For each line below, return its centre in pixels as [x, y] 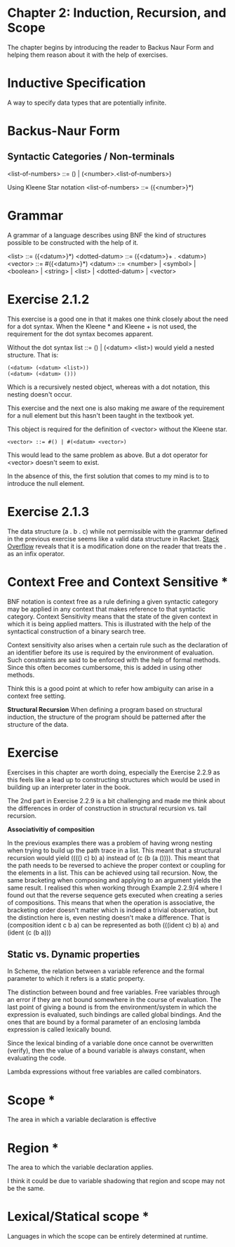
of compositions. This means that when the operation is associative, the [111, 902]
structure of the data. [38, 724]
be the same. [26, 1189]
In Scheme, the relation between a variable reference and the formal [106, 971]
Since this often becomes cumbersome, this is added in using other [105, 667]
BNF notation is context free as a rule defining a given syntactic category [113, 601]
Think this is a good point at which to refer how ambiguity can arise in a [110, 688]
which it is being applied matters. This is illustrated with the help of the [109, 623]
